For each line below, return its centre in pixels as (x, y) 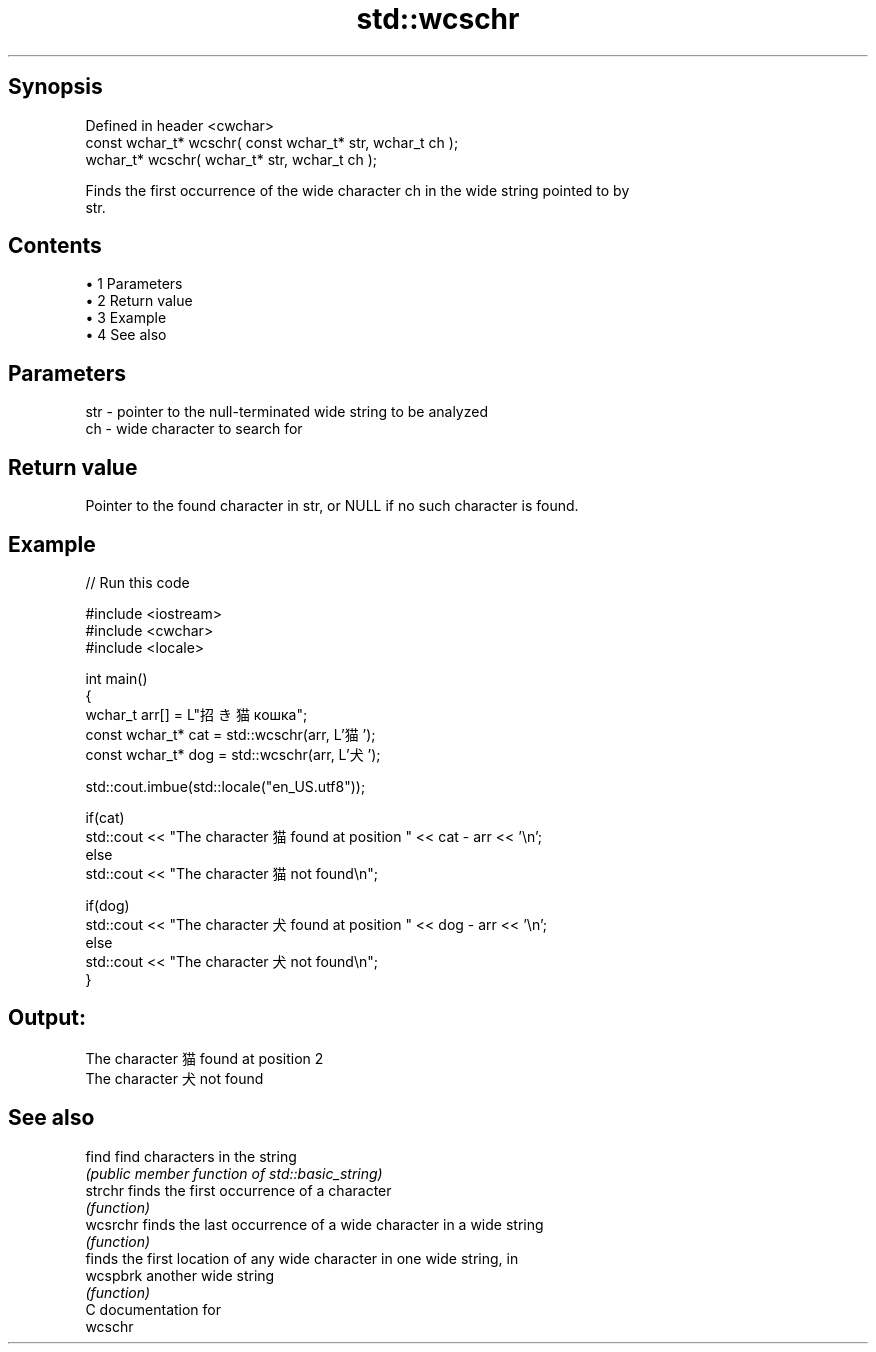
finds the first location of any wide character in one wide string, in (302, 1258)
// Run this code (137, 582)
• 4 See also (126, 335)
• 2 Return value (139, 301)
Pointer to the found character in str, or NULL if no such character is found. (332, 506)
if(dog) (107, 905)
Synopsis (55, 87)
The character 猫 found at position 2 (204, 1058)
